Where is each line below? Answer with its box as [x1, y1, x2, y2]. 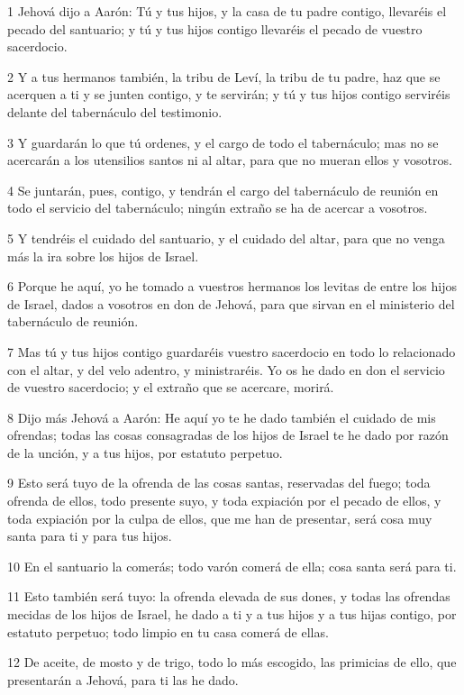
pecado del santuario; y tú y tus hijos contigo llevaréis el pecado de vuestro [7, 19, 423, 38]
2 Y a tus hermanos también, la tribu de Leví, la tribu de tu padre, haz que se [7, 67, 441, 86]
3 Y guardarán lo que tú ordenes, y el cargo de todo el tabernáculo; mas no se [7, 133, 439, 151]
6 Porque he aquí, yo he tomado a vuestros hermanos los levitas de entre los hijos [7, 277, 458, 296]
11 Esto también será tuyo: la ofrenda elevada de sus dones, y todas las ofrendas [7, 587, 450, 606]
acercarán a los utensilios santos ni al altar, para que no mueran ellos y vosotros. [7, 151, 452, 169]
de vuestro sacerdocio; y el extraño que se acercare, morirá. [7, 378, 334, 397]
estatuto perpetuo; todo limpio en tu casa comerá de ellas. [7, 622, 329, 641]
